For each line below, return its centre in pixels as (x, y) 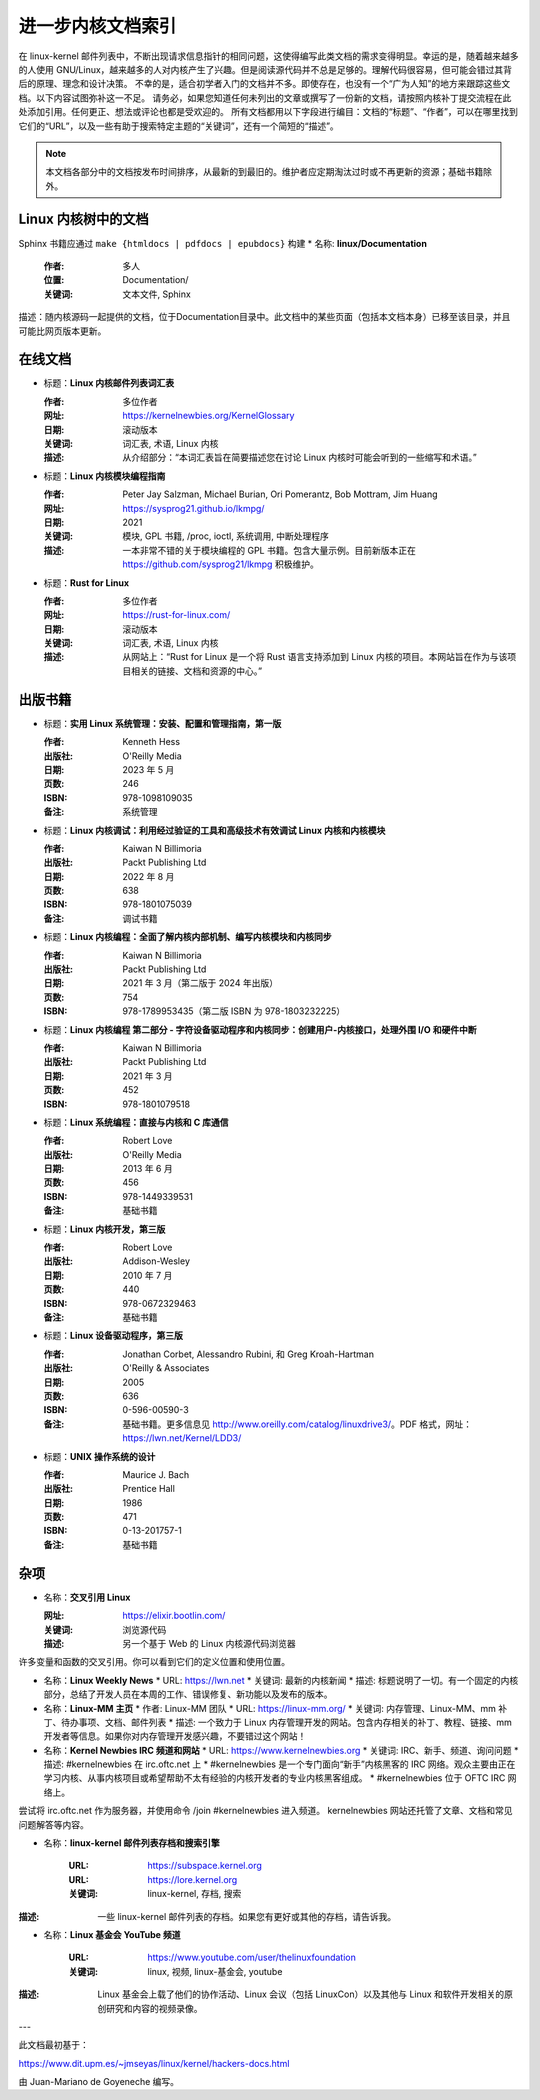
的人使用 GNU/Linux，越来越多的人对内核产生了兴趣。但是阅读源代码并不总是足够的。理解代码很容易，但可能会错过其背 (265, 69)
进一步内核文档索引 (97, 26)
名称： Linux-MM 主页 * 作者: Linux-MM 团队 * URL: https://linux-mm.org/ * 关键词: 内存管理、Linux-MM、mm (270, 1708)
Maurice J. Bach (156, 1474)
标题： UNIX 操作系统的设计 (99, 1456)
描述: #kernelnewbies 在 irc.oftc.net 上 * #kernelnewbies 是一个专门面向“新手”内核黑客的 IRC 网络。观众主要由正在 (279, 1764)
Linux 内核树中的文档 (83, 219)
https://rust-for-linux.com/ (176, 615)
